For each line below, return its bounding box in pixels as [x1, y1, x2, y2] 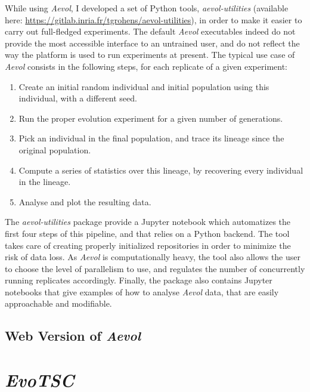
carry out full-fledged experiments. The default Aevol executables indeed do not [5, 25, 296, 38]
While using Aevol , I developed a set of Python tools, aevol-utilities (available [5, 2, 289, 14]
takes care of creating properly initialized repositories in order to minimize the [5, 239, 291, 251]
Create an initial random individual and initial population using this [18, 80, 269, 92]
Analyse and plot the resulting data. [18, 195, 151, 208]
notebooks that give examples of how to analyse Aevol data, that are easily [5, 285, 279, 298]
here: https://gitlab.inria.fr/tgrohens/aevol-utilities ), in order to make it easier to [5, 13, 302, 26]
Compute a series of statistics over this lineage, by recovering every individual [18, 163, 303, 176]
